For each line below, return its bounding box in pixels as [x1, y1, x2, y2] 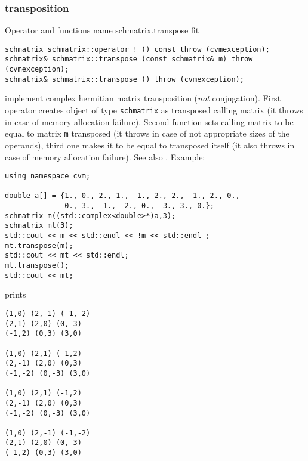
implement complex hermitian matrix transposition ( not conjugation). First [5, 92, 281, 104]
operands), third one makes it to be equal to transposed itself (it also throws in [5, 138, 295, 151]
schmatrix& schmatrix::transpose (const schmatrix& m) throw [5, 55, 253, 64]
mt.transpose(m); [5, 241, 73, 250]
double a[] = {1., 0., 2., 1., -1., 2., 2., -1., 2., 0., [5, 191, 240, 200]
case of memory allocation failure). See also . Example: [5, 150, 205, 163]
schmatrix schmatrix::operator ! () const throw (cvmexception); [5, 45, 270, 54]
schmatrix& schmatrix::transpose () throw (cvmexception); [5, 75, 244, 83]
